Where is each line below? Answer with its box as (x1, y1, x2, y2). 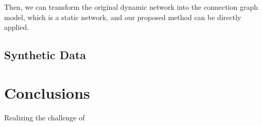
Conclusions (4, 82, 90, 103)
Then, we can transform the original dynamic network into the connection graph (4, 2, 258, 12)
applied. (4, 22, 29, 32)
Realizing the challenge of (4, 112, 85, 122)
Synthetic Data (4, 47, 86, 63)
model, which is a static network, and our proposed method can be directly (4, 11, 241, 22)
